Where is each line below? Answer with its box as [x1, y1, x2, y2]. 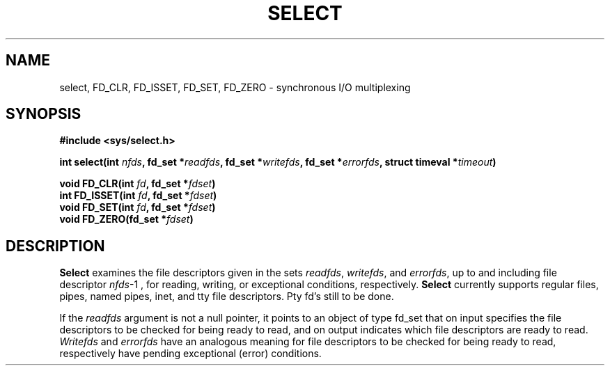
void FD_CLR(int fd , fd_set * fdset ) [59, 177, 216, 190]
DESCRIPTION [6, 237, 105, 255]
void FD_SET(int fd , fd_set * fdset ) [59, 201, 216, 214]
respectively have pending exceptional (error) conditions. [59, 347, 322, 360]
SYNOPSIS [6, 105, 81, 123]
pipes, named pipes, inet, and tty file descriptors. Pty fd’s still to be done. [59, 290, 394, 303]
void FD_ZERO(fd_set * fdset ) [59, 213, 194, 226]
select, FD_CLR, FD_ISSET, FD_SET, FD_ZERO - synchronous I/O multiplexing [59, 81, 411, 93]
